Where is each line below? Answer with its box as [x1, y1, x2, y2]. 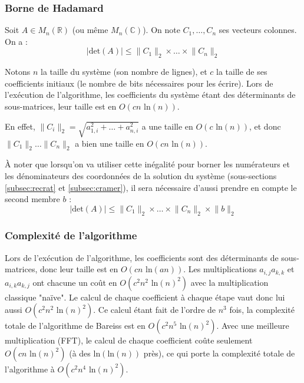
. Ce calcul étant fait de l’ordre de [93, 303, 216, 316]
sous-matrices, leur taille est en [5, 100, 117, 112]
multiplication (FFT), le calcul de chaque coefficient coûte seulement [5, 334, 253, 346]
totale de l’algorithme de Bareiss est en [5, 319, 146, 332]
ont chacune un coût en [32, 276, 117, 288]
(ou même [72, 24, 108, 36]
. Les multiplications [183, 263, 257, 275]
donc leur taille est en [39, 263, 118, 275]
